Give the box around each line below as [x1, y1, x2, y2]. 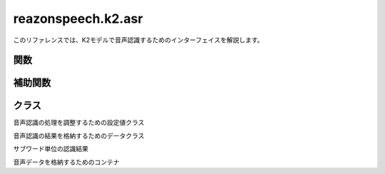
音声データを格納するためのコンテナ [13, 158, 120, 166]
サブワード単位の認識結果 [13, 145, 88, 153]
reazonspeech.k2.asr [13, 11, 143, 26]
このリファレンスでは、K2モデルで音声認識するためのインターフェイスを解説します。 [13, 36, 264, 44]
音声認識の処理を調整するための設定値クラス [13, 118, 145, 127]
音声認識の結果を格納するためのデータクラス [13, 131, 145, 140]
